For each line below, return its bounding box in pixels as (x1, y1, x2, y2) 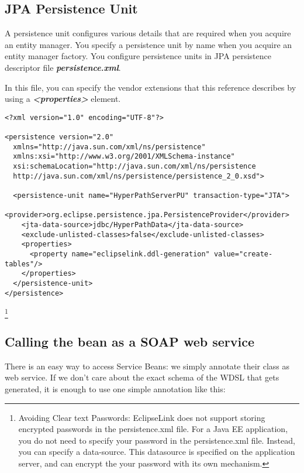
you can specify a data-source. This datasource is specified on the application (18, 445, 295, 458)
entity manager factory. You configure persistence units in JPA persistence (5, 50, 271, 62)
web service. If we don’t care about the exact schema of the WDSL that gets (5, 371, 279, 383)
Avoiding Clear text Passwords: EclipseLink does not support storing (18, 411, 265, 423)
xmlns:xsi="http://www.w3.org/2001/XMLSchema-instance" (13, 152, 235, 161)
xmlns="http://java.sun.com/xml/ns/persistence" (13, 142, 206, 151)
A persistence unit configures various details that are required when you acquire (5, 27, 291, 39)
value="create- (213, 249, 273, 258)
